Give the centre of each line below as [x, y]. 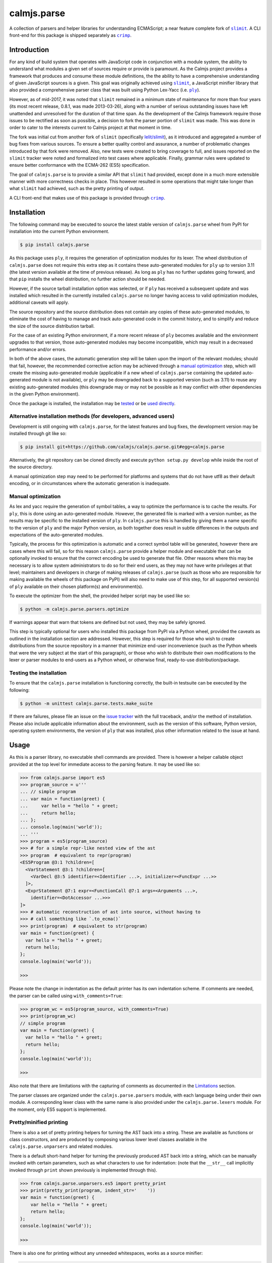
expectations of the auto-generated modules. [56, 535]
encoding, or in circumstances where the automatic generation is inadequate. [90, 483]
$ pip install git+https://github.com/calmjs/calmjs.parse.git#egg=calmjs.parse [122, 447]
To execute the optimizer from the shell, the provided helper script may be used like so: [100, 596]
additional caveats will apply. [39, 303]
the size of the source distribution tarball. [52, 326]
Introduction [29, 50]
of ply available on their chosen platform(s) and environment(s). [76, 587]
